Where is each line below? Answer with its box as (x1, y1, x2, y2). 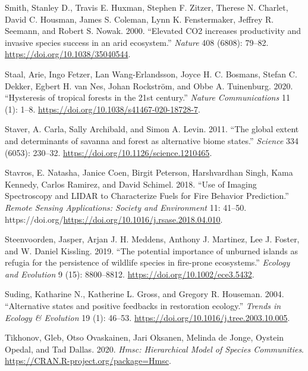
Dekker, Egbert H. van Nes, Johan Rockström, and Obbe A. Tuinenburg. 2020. (5, 79, 293, 92)
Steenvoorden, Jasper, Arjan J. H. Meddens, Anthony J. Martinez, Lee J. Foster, (5, 233, 300, 245)
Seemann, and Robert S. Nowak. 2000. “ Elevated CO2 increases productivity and (5, 24, 301, 37)
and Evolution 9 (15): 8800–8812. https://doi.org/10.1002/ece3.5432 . (5, 267, 254, 280)
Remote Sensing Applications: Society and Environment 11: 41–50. (5, 201, 247, 213)
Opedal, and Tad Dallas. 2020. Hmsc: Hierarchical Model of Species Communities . (5, 342, 304, 355)
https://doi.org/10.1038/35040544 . (5, 48, 131, 60)
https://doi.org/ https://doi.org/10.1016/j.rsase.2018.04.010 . (5, 213, 223, 225)
